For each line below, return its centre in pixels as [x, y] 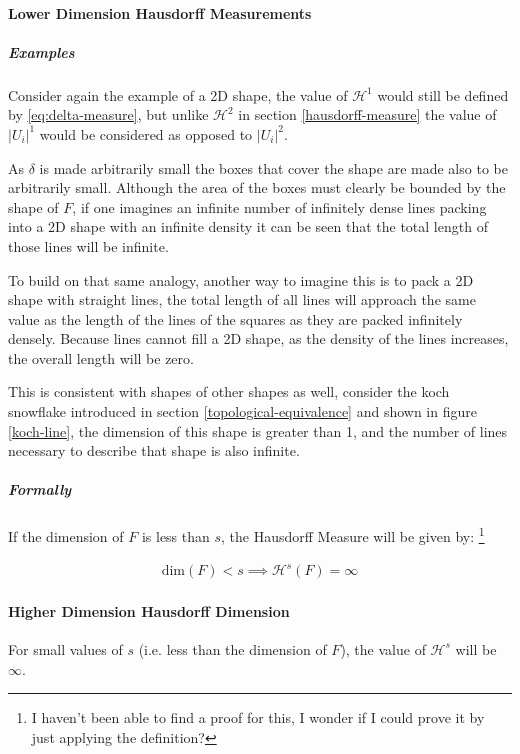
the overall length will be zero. [101, 357]
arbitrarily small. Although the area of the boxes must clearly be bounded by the [257, 187]
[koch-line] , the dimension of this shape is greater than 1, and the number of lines [258, 430]
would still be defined [443, 94]
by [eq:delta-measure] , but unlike [108, 114]
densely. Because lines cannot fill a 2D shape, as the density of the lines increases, [258, 338]
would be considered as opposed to [146, 133]
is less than [175, 536]
